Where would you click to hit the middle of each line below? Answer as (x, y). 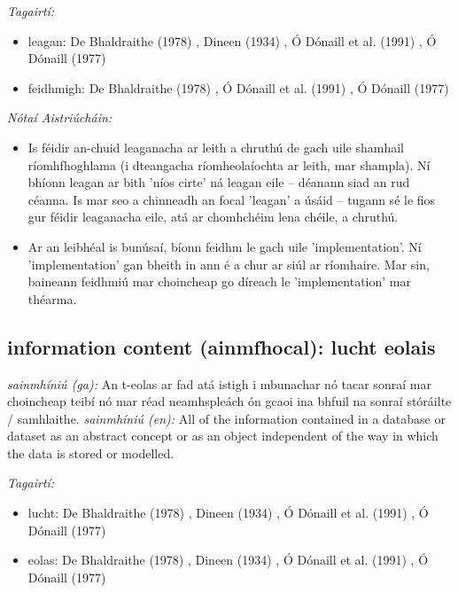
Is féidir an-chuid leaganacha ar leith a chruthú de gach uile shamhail (216, 147)
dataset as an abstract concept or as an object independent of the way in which (223, 436)
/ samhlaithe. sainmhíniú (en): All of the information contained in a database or (226, 418)
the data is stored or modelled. (91, 453)
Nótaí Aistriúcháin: (60, 117)
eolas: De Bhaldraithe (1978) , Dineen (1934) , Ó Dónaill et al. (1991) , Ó (228, 560)
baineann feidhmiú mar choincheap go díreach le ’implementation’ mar (219, 281)
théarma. (52, 298)
